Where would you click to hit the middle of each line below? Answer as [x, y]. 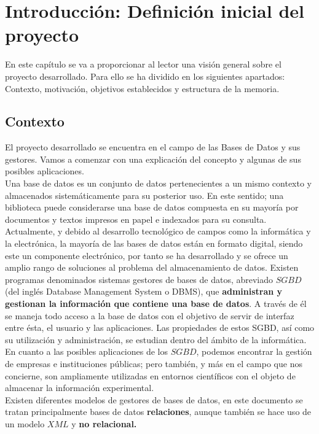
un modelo [25, 423]
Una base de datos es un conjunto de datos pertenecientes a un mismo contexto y [158, 183]
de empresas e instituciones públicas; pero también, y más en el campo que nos [154, 363]
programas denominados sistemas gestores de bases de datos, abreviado [139, 279]
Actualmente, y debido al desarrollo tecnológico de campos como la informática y [158, 231]
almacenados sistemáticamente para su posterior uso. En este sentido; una [144, 195]
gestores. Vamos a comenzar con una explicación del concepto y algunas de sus [153, 159]
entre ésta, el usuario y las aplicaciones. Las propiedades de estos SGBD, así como [160, 327]
